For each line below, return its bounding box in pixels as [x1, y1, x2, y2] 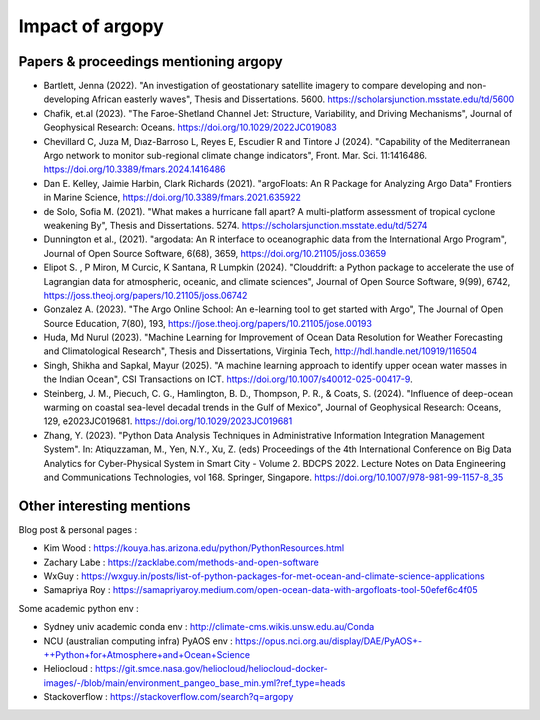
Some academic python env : [18, 602, 139, 614]
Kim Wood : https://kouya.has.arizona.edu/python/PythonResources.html [43, 542, 345, 554]
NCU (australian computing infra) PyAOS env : [43, 635, 234, 647]
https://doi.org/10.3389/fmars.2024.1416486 [43, 163, 226, 175]
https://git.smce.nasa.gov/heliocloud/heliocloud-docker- [95, 663, 329, 675]
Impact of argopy [18, 15, 164, 37]
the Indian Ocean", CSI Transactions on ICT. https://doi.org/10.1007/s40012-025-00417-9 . [43, 373, 414, 385]
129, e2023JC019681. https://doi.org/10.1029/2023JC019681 [43, 415, 293, 427]
